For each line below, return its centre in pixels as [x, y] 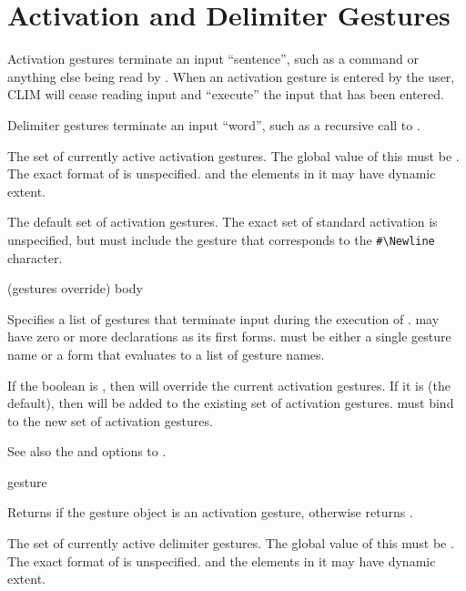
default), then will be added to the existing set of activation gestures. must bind [231, 403]
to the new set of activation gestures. [110, 420]
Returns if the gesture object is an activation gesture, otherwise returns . [210, 512]
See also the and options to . [87, 451]
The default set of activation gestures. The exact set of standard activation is [223, 222]
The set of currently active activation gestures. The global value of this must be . [233, 155]
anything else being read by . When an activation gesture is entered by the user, [231, 76]
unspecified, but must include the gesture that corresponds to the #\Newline [221, 239]
